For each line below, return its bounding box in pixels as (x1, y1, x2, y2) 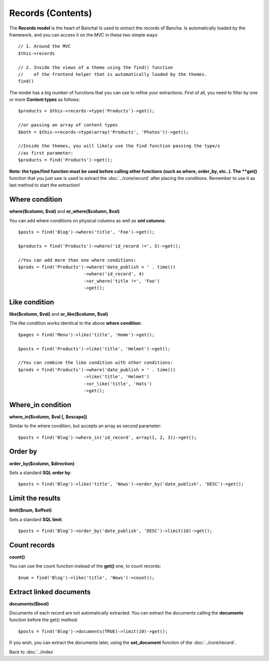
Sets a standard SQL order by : (9, 470, 72, 476)
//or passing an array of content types (18, 122, 118, 128)
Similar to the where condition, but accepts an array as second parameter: (9, 423, 162, 429)
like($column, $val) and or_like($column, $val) (9, 311, 108, 317)
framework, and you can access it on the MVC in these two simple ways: (9, 31, 159, 37)
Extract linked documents (9, 588, 91, 596)
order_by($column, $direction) (9, 460, 75, 467)
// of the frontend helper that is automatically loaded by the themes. (18, 71, 207, 77)
